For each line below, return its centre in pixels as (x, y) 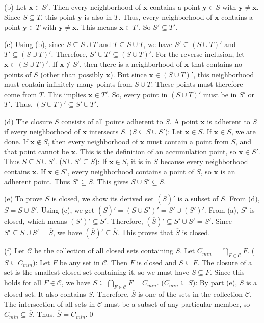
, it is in (139, 161)
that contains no (216, 64)
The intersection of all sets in (50, 304)
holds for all (23, 282)
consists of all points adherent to (112, 121)
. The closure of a (225, 262)
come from (21, 94)
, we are (243, 131)
